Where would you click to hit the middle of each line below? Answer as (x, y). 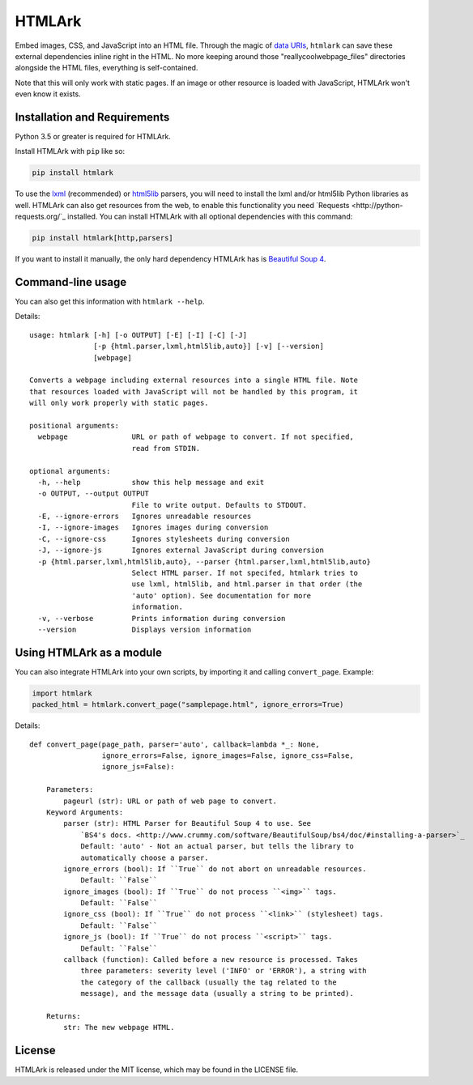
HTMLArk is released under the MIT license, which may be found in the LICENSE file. (157, 1070)
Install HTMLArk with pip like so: (70, 151)
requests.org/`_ (40, 217)
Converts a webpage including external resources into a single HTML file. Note (194, 380)
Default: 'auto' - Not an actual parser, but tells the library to (217, 847)
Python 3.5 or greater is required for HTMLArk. (93, 137)
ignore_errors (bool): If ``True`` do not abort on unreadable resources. (215, 869)
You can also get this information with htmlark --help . (110, 302)
